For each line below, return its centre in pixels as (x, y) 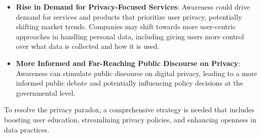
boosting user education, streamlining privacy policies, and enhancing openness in (130, 119)
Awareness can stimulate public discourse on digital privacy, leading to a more (137, 73)
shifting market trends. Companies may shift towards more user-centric (126, 26)
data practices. (27, 129)
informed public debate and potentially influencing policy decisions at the (129, 83)
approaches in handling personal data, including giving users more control (130, 36)
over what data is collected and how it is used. (87, 46)
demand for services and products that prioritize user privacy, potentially (129, 16)
